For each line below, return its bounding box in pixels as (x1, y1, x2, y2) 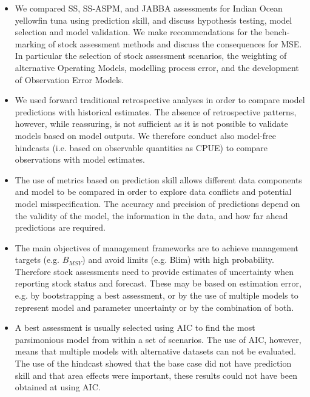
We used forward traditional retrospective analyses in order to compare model (15, 93, 305, 106)
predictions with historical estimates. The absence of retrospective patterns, (15, 105, 297, 118)
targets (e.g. (15, 253, 60, 266)
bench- (265, 25, 290, 38)
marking (15, 37, 46, 50)
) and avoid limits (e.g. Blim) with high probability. (82, 253, 274, 266)
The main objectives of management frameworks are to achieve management (15, 241, 299, 254)
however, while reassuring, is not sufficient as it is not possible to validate (15, 117, 288, 130)
